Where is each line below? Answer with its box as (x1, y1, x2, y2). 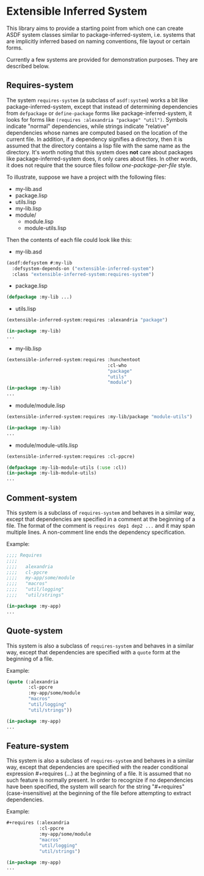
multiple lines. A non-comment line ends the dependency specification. (6, 528, 186, 536)
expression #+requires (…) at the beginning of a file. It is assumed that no (6, 770, 191, 777)
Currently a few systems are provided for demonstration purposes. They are (6, 56, 199, 63)
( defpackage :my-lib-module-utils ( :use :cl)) (6, 464, 127, 471)
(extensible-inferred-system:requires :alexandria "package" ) (6, 317, 168, 323)
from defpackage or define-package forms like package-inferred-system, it (6, 109, 192, 117)
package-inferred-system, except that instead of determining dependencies (6, 103, 199, 110)
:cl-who (107, 362, 127, 369)
